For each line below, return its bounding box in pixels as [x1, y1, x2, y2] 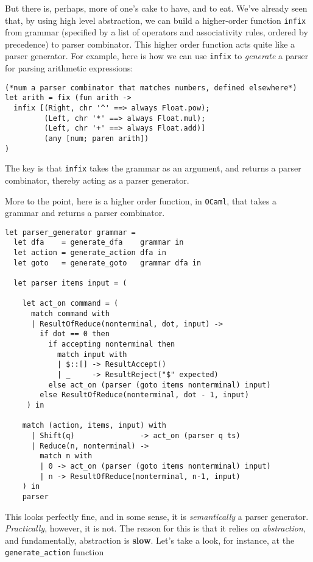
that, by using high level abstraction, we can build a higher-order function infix [5, 13, 306, 26]
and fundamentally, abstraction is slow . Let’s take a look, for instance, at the [5, 533, 295, 546]
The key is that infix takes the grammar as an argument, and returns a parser [5, 162, 301, 175]
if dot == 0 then [40, 330, 110, 339]
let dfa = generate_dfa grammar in [13, 238, 184, 247]
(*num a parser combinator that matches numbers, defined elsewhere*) [5, 83, 297, 92]
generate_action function [5, 546, 104, 558]
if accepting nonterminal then [48, 340, 175, 348]
